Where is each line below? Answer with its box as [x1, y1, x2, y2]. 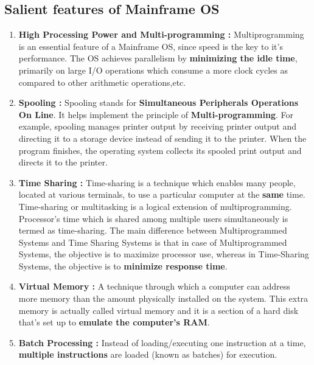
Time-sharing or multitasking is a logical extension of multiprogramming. [18, 200, 292, 212]
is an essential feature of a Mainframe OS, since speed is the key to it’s [18, 40, 283, 52]
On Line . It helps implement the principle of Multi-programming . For [18, 108, 293, 120]
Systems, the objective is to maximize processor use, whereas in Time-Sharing [18, 248, 309, 260]
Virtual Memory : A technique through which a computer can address [18, 280, 290, 293]
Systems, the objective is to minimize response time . [18, 259, 228, 272]
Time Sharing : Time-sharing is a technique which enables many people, [18, 176, 296, 189]
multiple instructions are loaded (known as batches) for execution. [18, 348, 277, 361]
